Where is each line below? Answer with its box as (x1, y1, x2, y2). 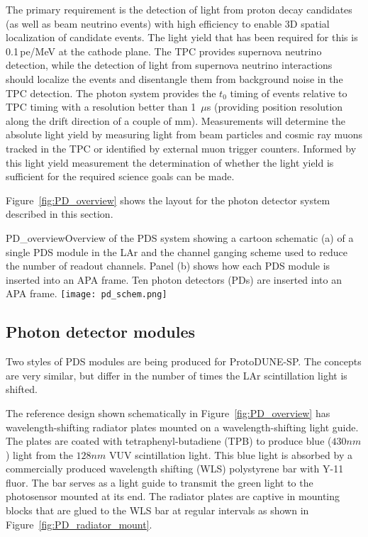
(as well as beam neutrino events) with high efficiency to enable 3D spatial (6, 16, 330, 31)
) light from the (6, 447, 73, 462)
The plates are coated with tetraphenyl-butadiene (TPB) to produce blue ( (6, 433, 332, 448)
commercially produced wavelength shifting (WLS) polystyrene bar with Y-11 (6, 461, 344, 476)
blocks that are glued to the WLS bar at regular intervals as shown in (6, 503, 309, 518)
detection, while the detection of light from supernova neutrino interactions (6, 57, 333, 72)
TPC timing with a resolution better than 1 (6, 99, 196, 114)
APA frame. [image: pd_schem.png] (6, 286, 167, 301)
